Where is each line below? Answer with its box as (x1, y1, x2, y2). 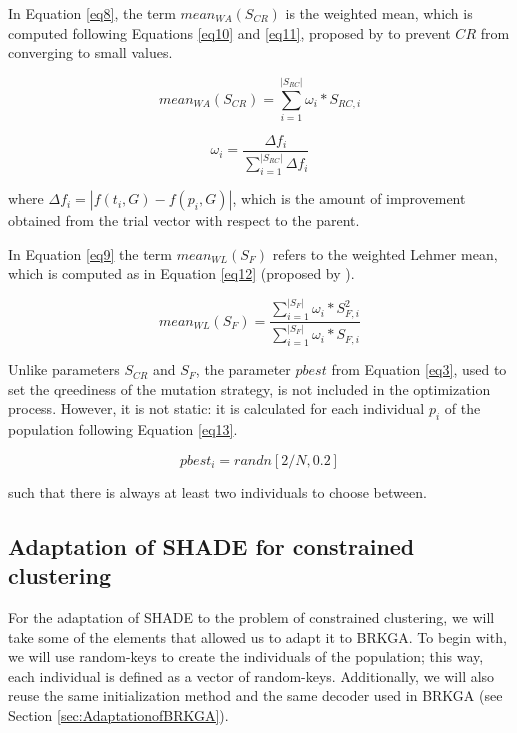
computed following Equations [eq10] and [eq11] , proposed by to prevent (8, 22, 451, 43)
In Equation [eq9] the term (8, 243, 172, 264)
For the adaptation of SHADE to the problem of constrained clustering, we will (8, 606, 495, 627)
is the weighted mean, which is (285, 3, 473, 23)
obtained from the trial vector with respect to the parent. (8, 210, 360, 231)
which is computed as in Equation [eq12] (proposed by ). (8, 263, 355, 284)
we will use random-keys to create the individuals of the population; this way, (8, 646, 484, 667)
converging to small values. (8, 42, 173, 63)
